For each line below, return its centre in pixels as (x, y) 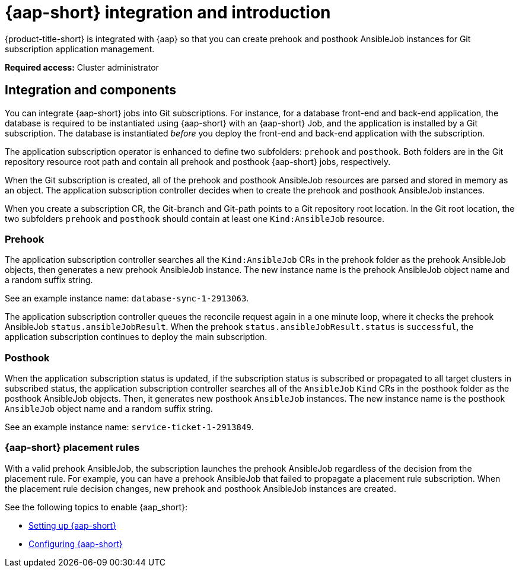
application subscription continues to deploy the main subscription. (136, 337)
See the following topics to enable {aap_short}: (96, 507)
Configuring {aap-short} (76, 544)
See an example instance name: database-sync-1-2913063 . (127, 298)
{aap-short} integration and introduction (168, 12)
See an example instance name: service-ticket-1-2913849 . (129, 427)
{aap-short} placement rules (72, 448)
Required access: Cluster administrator (82, 67)
